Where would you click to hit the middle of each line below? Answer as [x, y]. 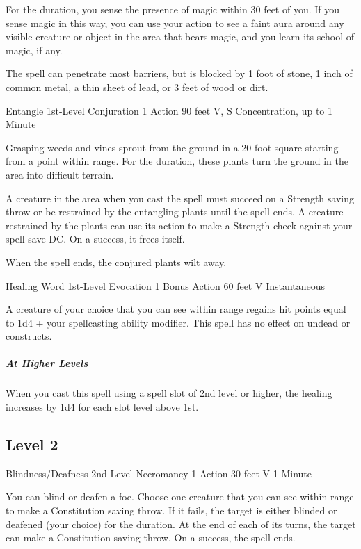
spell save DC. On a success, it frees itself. [95, 239]
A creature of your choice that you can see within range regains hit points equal [176, 309]
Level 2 [32, 444]
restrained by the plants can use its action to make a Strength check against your [179, 225]
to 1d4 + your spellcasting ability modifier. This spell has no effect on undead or [178, 322]
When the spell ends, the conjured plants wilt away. [116, 262]
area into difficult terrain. [60, 174]
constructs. [29, 336]
